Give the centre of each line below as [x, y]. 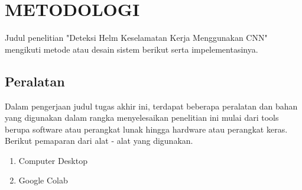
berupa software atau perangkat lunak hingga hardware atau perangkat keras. [146, 129]
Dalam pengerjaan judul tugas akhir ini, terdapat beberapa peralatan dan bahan [151, 106]
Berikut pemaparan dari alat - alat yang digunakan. [99, 141]
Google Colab [43, 180]
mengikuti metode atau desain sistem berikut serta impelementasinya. [131, 49]
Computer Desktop [53, 160]
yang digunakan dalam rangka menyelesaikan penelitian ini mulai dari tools [142, 117]
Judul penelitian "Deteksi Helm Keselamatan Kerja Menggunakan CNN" [136, 38]
